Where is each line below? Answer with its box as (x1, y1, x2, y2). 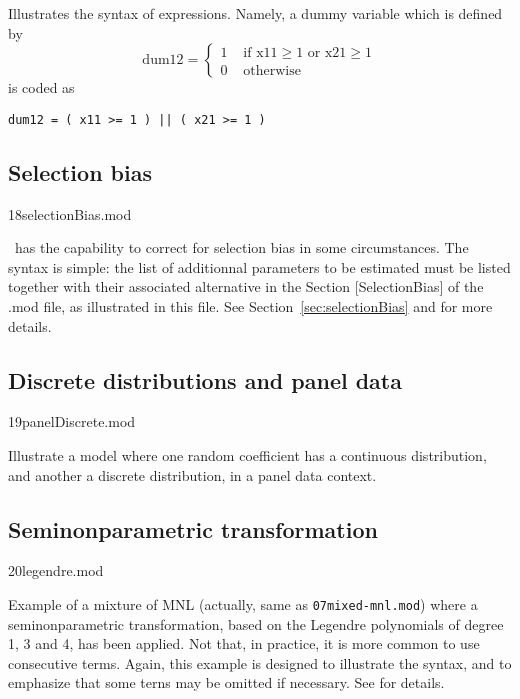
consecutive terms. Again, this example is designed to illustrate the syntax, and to (8, 652, 512, 673)
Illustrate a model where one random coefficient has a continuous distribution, (8, 445, 487, 465)
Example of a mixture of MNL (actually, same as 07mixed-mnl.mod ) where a (8, 593, 478, 614)
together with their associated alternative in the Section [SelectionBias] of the (8, 276, 484, 297)
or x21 (307, 45, 347, 60)
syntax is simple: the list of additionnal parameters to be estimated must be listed (8, 256, 511, 277)
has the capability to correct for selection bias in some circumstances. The (14, 237, 469, 258)
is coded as (8, 77, 75, 98)
